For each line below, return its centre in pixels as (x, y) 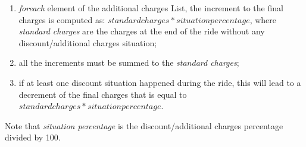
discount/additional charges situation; (88, 42)
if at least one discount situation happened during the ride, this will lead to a (160, 82)
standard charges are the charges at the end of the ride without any (142, 31)
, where (263, 19)
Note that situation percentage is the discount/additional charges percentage (144, 125)
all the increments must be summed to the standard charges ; (129, 63)
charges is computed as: (62, 19)
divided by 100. (33, 137)
